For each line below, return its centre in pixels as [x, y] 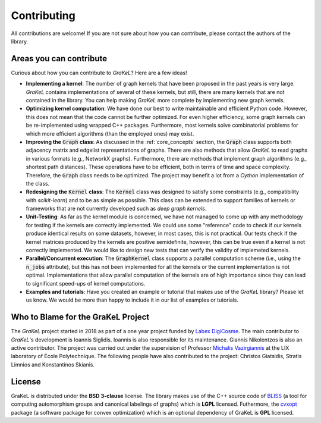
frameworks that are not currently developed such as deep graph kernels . [116, 209]
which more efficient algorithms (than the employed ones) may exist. [110, 133]
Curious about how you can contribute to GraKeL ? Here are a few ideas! [99, 73]
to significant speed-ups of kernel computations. [86, 283]
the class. [38, 183]
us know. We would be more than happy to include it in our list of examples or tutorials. [132, 300]
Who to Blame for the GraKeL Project [80, 317]
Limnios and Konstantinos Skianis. [53, 364]
